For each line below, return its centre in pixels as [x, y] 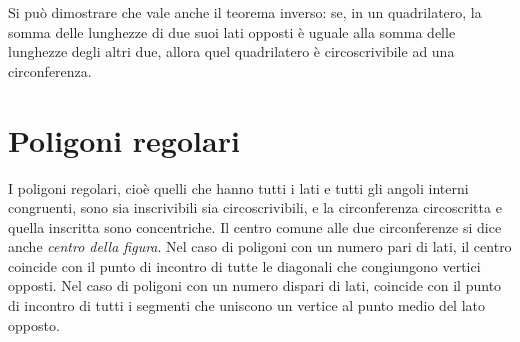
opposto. [34, 324]
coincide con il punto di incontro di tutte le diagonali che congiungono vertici [244, 265]
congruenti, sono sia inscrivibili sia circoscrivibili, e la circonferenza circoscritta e [255, 207]
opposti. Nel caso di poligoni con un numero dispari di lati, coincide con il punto [255, 285]
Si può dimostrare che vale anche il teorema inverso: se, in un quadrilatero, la [245, 12]
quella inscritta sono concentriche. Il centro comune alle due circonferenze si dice [255, 226]
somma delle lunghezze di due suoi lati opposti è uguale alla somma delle [232, 31]
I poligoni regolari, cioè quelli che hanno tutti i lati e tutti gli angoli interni [238, 187]
